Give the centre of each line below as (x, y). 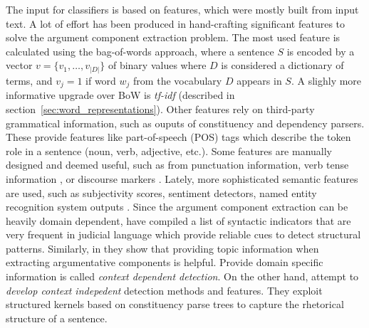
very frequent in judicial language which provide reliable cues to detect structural (183, 234)
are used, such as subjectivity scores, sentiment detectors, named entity (161, 192)
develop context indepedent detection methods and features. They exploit (164, 290)
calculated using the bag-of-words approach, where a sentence (140, 51)
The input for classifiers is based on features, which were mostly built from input (182, 9)
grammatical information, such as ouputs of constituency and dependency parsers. (185, 123)
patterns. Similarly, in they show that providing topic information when (162, 248)
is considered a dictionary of (282, 65)
